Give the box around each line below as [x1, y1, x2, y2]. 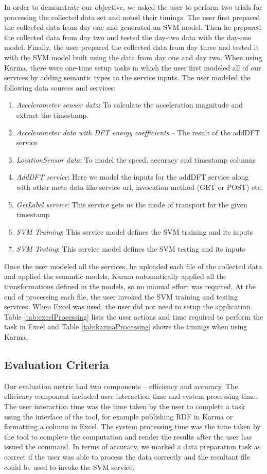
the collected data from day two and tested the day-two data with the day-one [4, 31, 252, 42]
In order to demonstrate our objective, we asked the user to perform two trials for [4, 2, 262, 12]
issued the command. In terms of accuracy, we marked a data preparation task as [4, 441, 261, 452]
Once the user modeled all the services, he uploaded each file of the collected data [4, 260, 262, 271]
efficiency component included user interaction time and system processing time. [4, 391, 258, 401]
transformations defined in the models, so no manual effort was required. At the [4, 281, 256, 292]
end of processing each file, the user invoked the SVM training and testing [4, 291, 238, 302]
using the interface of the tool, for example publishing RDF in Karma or [4, 411, 233, 422]
